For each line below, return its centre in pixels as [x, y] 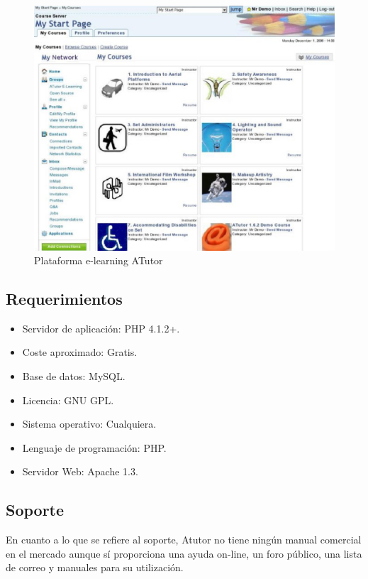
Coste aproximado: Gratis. [80, 352]
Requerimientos [64, 299]
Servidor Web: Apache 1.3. [80, 471]
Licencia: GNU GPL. [68, 400]
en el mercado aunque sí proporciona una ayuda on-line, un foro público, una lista [184, 553]
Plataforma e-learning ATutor [99, 260]
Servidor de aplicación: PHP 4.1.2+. [101, 328]
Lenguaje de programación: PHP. [94, 447]
